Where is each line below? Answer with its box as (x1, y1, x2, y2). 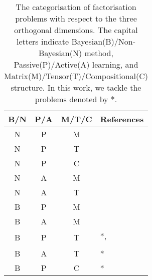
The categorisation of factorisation (16, 1, 136, 13)
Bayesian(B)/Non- (71, 36, 136, 47)
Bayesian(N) (39, 47, 82, 59)
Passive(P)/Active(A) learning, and (14, 59, 138, 70)
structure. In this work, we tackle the (11, 82, 141, 93)
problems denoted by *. (35, 93, 117, 105)
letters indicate (16, 36, 69, 47)
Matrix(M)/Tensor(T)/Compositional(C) (4, 70, 148, 82)
